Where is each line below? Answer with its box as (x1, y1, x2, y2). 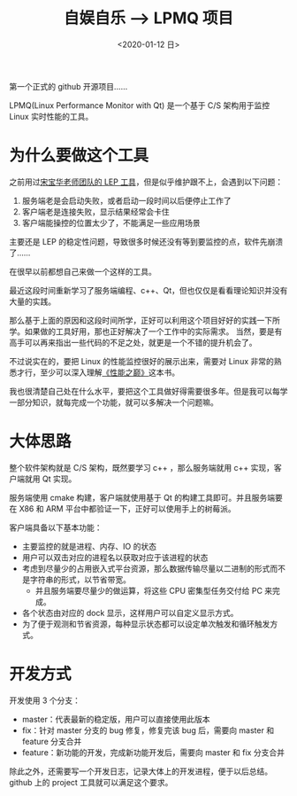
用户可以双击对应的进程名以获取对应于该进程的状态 (21, 551, 209, 563)
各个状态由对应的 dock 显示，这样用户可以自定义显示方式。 (21, 607, 239, 618)
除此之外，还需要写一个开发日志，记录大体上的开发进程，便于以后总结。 (9, 766, 272, 776)
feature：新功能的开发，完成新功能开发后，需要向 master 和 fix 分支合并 (21, 746, 286, 758)
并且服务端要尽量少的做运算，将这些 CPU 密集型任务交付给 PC (34, 585, 263, 596)
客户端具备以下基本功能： (9, 522, 103, 533)
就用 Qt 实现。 (24, 473, 77, 484)
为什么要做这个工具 (9, 145, 149, 166)
